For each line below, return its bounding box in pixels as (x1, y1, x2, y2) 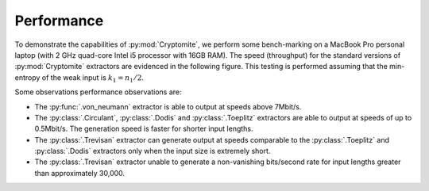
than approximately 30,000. (34, 168, 126, 178)
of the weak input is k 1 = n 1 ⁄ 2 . (41, 72, 145, 84)
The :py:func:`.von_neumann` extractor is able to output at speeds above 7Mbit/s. (34, 101, 302, 111)
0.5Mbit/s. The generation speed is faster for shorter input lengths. (34, 124, 253, 134)
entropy (14, 72, 41, 82)
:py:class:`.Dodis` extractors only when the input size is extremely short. (34, 147, 271, 156)
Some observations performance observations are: (14, 87, 182, 97)
